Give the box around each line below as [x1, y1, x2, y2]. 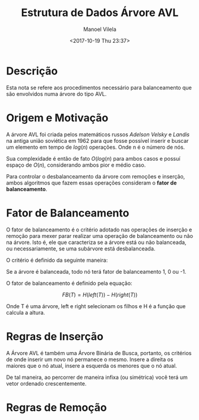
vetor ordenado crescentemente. [6, 380, 87, 387]
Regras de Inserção [6, 330, 104, 343]
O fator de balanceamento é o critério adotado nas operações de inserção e [6, 226, 192, 233]
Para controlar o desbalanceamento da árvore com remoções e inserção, [6, 173, 185, 180]
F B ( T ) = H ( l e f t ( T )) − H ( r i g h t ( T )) [62, 291, 138, 298]
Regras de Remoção [6, 400, 107, 414]
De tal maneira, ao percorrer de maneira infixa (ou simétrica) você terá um [6, 374, 188, 381]
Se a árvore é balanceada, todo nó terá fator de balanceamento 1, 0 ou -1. [6, 268, 187, 275]
